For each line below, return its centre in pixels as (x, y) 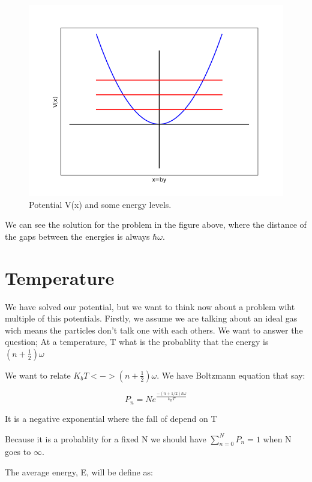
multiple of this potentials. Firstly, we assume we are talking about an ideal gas (151, 318)
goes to (18, 452)
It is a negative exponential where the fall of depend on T (111, 418)
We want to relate (38, 375)
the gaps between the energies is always (77, 236)
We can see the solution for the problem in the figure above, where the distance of (156, 224)
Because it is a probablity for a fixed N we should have (106, 438)
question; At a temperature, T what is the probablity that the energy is (137, 342)
